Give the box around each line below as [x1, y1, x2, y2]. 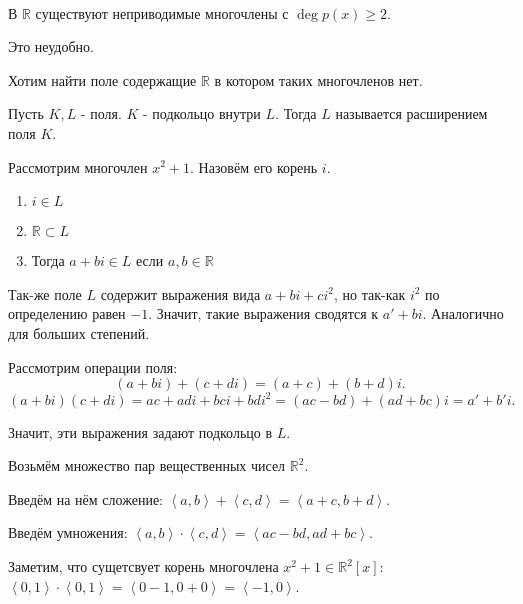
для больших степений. [8, 322, 150, 343]
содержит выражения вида [100, 283, 261, 304]
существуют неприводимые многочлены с [35, 2, 289, 23]
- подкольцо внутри [143, 103, 261, 124]
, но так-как [333, 283, 406, 304]
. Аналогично [422, 303, 504, 324]
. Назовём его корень [190, 156, 318, 177]
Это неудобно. [8, 36, 94, 57]
